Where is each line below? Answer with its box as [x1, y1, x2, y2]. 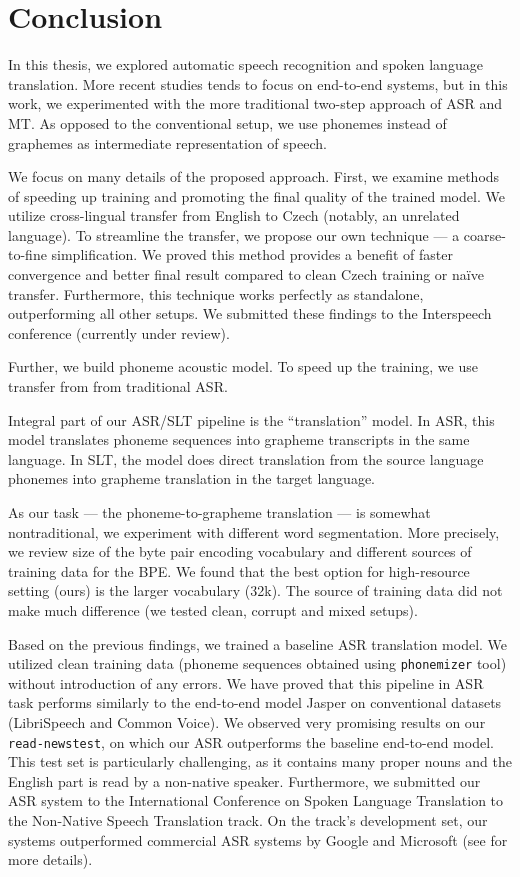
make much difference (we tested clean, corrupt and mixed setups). [8, 599, 418, 620]
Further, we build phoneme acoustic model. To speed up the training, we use [8, 356, 478, 377]
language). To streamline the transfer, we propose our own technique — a [8, 224, 460, 245]
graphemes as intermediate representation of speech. [8, 132, 327, 153]
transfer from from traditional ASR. [8, 376, 228, 397]
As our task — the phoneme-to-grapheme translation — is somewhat [8, 502, 431, 522]
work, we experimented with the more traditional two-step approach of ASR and [8, 93, 502, 114]
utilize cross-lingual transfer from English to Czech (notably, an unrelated [8, 205, 460, 226]
